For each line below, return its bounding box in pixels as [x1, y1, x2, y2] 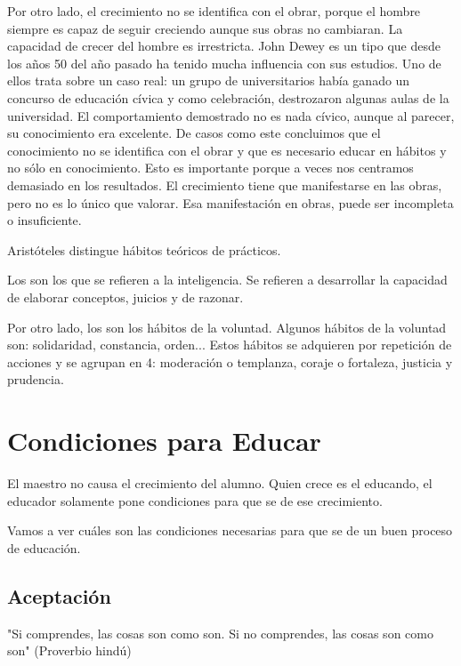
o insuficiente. [7, 211, 82, 229]
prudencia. [7, 370, 64, 389]
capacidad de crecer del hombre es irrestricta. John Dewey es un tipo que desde [7, 36, 441, 55]
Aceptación [7, 582, 111, 609]
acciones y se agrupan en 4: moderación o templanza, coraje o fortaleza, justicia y [7, 352, 453, 371]
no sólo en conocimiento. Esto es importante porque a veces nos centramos [7, 158, 414, 177]
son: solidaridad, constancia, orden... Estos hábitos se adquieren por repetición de [7, 335, 452, 354]
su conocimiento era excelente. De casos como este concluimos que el [7, 124, 381, 142]
